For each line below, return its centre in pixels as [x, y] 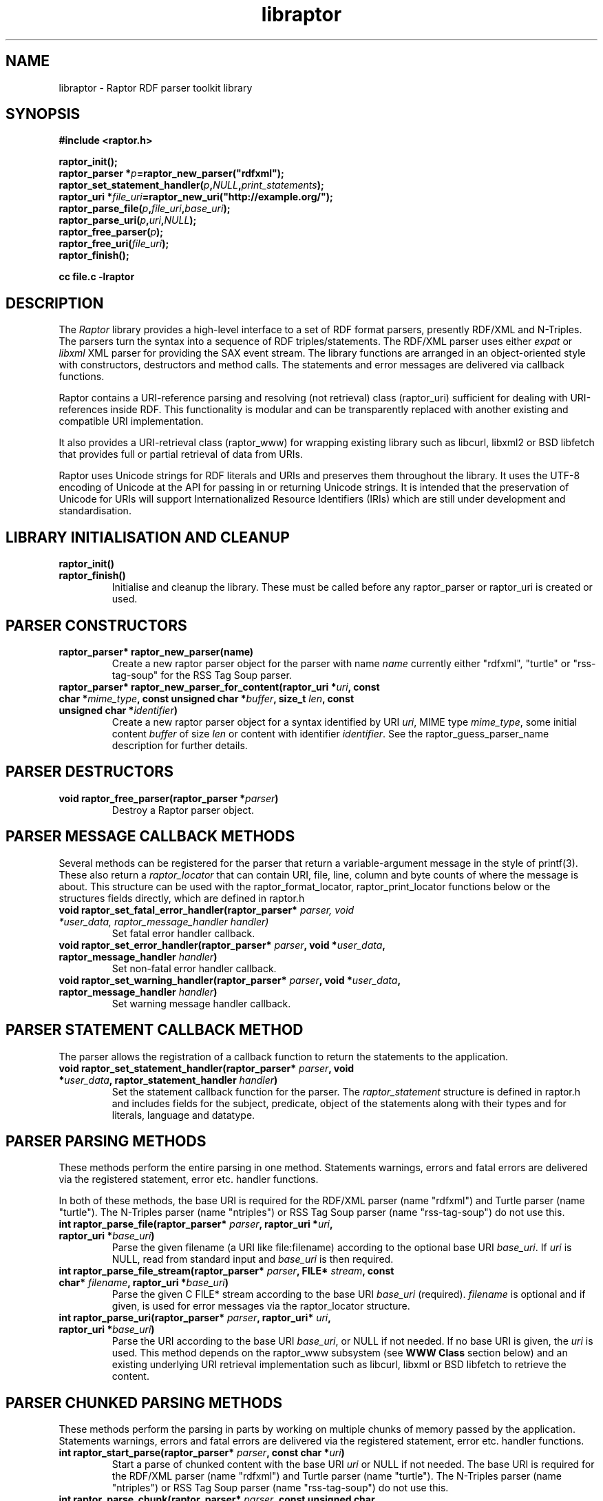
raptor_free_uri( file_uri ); [114, 244]
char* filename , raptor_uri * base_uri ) [144, 1283]
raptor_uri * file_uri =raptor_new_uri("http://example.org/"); [196, 197]
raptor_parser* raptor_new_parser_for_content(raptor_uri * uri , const [219, 686]
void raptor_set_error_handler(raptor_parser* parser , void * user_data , [222, 945]
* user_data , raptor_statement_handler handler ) [168, 1080]
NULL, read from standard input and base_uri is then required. [253, 1259]
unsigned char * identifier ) [118, 710]
